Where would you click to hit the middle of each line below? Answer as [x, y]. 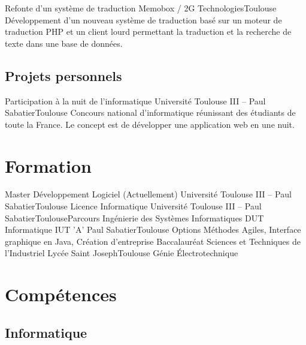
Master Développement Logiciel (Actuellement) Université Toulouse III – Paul [148, 194]
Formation [48, 165]
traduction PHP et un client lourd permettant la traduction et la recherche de [148, 31]
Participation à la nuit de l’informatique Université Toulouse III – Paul [135, 100]
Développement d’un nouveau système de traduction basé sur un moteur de [143, 19]
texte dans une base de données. [64, 43]
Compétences [61, 294]
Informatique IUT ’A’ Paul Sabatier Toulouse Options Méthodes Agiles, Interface [153, 229]
